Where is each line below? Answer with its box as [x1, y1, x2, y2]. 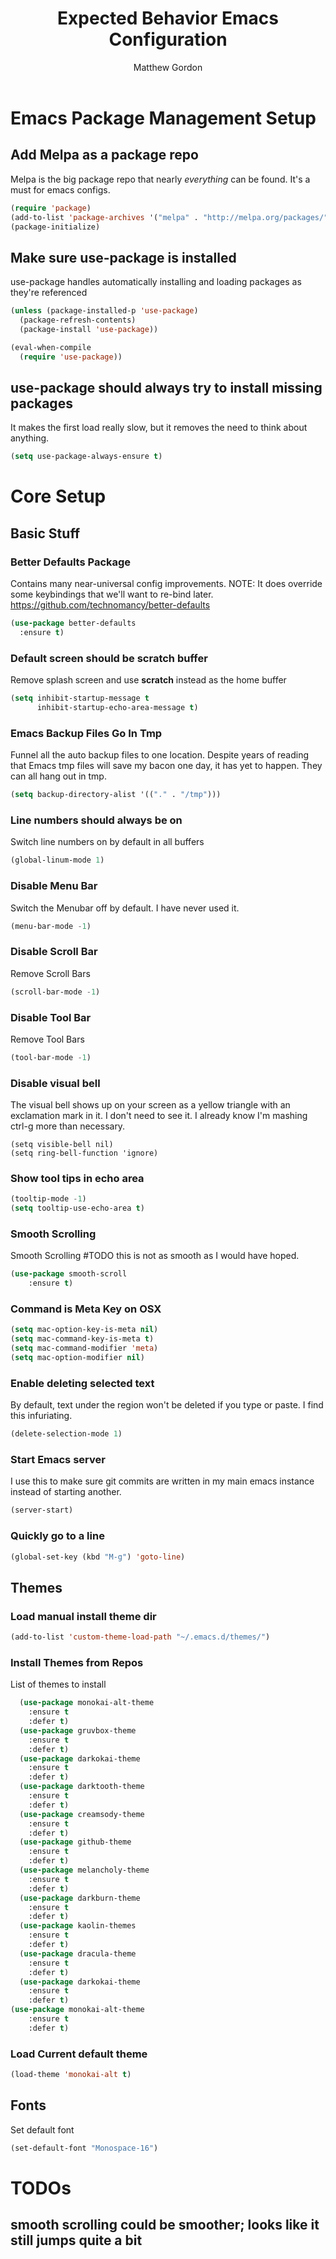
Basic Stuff [10, 525, 81, 542]
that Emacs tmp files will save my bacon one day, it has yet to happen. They [10, 760, 323, 772]
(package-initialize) [10, 222, 101, 232]
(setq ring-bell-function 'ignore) [10, 1148, 159, 1159]
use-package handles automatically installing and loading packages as [10, 276, 302, 288]
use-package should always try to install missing [10, 379, 323, 396]
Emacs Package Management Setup [10, 107, 317, 129]
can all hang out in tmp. [10, 770, 107, 782]
